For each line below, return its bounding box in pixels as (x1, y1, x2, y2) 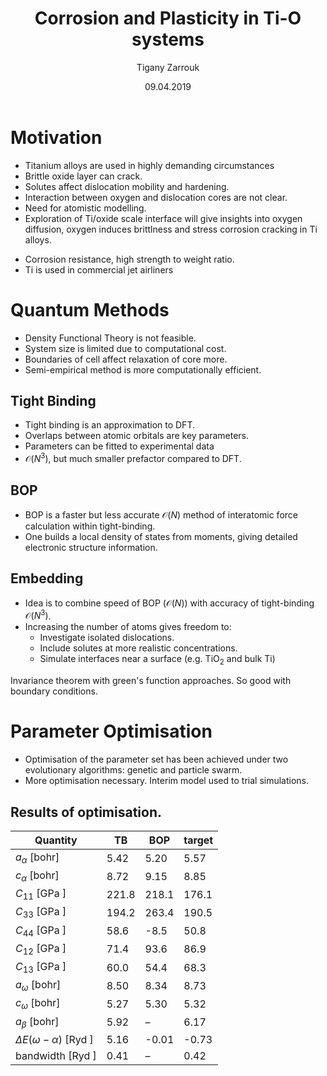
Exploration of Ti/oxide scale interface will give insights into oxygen (24, 212, 303, 224)
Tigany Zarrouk (136, 61, 200, 73)
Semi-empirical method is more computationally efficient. (24, 363, 262, 376)
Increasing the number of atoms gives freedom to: (24, 621, 232, 633)
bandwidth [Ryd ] (15, 1048, 97, 1062)
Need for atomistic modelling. (24, 202, 147, 214)
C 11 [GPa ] (15, 887, 67, 902)
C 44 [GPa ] (15, 923, 67, 939)
